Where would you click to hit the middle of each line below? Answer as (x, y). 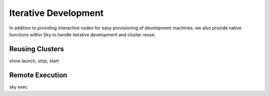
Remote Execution (38, 75)
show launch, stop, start (34, 61)
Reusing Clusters (37, 49)
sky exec (18, 87)
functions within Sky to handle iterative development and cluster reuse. (82, 34)
